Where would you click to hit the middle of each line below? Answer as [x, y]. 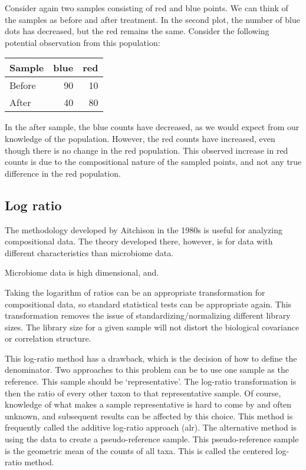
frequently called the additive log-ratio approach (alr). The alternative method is [151, 427]
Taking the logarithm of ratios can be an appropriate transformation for [135, 292]
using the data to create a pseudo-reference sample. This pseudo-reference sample [152, 439]
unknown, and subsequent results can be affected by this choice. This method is [149, 416]
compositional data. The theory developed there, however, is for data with [139, 241]
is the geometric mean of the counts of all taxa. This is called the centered [139, 450]
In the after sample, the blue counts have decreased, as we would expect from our [152, 127]
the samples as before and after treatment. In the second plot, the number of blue [152, 19]
